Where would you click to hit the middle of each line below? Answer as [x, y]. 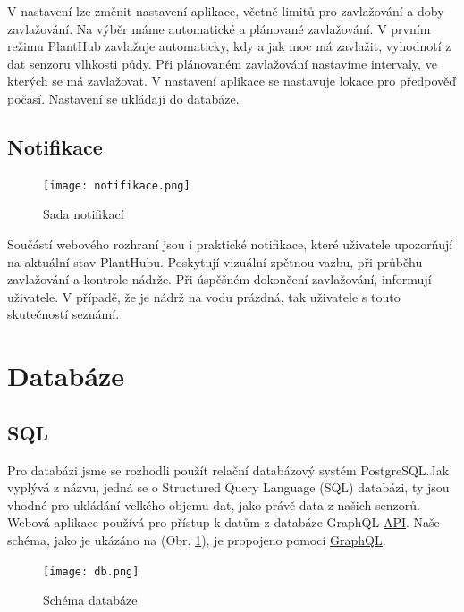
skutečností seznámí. [63, 314]
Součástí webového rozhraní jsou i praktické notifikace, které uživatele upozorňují [230, 244]
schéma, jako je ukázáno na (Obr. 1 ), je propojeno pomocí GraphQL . [197, 539]
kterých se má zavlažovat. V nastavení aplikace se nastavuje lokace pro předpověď [232, 81]
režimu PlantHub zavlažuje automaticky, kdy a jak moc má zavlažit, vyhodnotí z [229, 46]
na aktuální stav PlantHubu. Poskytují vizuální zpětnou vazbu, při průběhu [215, 261]
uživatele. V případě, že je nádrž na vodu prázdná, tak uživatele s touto [204, 296]
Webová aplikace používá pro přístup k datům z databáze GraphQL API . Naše [224, 522]
